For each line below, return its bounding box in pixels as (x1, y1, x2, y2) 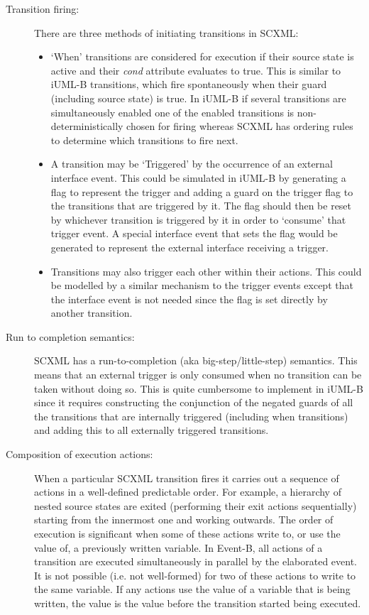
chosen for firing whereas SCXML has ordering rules (126, 119, 353, 134)
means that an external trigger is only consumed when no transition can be (34, 367, 362, 382)
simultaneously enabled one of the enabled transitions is (50, 104, 294, 119)
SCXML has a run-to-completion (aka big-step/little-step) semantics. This (34, 353, 358, 368)
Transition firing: (6, 1, 79, 16)
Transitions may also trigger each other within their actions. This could (50, 263, 362, 278)
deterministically (50, 119, 123, 134)
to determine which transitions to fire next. (50, 132, 238, 147)
